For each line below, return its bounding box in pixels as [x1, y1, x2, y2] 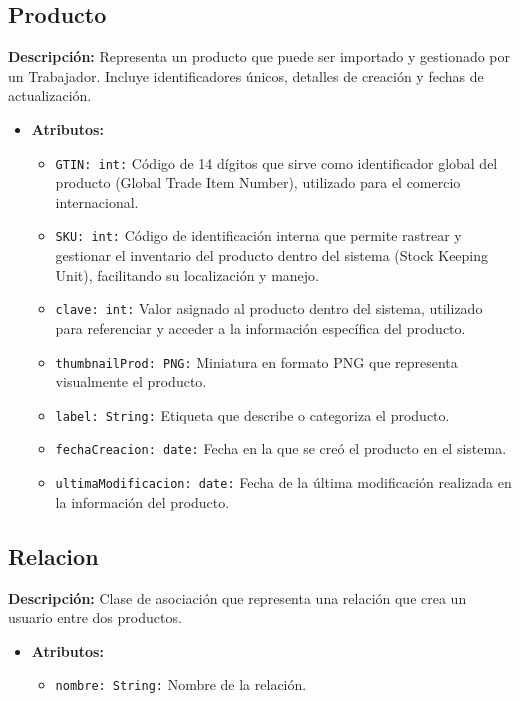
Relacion [8, 540, 99, 571]
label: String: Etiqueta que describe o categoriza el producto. [55, 404, 450, 425]
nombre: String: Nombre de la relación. [55, 674, 307, 695]
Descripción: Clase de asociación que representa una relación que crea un [8, 587, 467, 608]
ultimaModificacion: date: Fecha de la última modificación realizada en [55, 472, 512, 493]
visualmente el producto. [55, 371, 207, 392]
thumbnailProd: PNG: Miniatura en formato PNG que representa [55, 351, 458, 372]
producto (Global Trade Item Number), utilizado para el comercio [55, 172, 461, 193]
